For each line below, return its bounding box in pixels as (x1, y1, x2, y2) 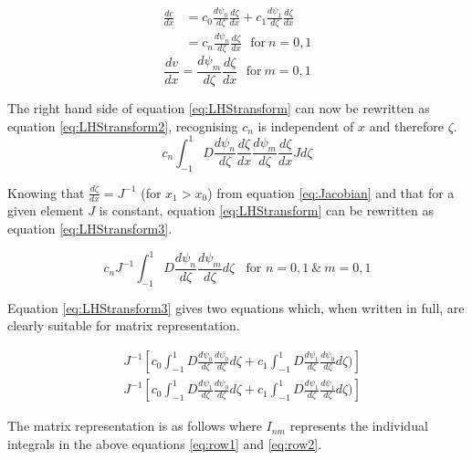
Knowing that (7, 183, 85, 202)
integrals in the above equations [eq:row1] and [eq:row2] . (7, 434, 322, 453)
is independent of (257, 116, 354, 135)
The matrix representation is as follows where (7, 416, 262, 435)
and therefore (369, 116, 445, 135)
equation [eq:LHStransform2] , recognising (7, 116, 238, 135)
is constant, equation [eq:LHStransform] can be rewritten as (99, 201, 434, 220)
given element (7, 201, 84, 220)
